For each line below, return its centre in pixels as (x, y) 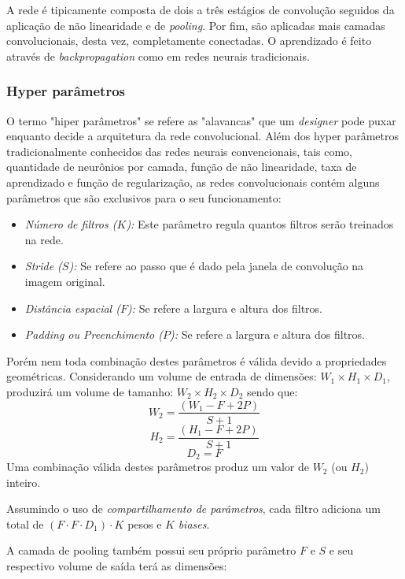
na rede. (44, 239)
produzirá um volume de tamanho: (90, 391)
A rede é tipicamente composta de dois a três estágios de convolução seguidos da (201, 9)
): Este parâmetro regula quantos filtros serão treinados (260, 224)
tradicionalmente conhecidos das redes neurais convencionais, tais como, (179, 151)
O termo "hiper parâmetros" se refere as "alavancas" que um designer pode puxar (201, 120)
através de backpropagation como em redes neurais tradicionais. (158, 56)
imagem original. (65, 281)
